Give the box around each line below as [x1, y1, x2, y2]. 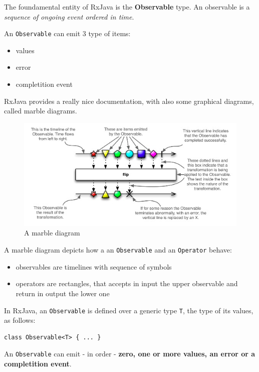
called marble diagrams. [4, 105, 77, 116]
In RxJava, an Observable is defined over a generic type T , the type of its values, [4, 305, 253, 315]
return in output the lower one [16, 288, 110, 298]
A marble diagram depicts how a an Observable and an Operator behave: [4, 244, 232, 255]
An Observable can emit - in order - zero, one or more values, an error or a [4, 348, 255, 359]
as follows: [4, 315, 36, 325]
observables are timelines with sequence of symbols [16, 261, 172, 272]
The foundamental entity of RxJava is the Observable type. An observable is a [4, 2, 250, 12]
